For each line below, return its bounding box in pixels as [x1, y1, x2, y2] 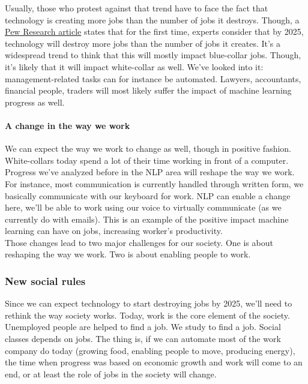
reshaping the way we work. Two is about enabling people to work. [5, 248, 251, 260]
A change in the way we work [5, 119, 130, 131]
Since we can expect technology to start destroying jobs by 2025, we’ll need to [5, 297, 292, 310]
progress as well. [5, 95, 65, 108]
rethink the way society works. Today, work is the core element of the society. [5, 308, 290, 321]
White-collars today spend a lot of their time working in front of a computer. [5, 154, 289, 166]
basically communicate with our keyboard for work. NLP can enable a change [5, 189, 291, 202]
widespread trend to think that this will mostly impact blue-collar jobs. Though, [5, 49, 301, 61]
